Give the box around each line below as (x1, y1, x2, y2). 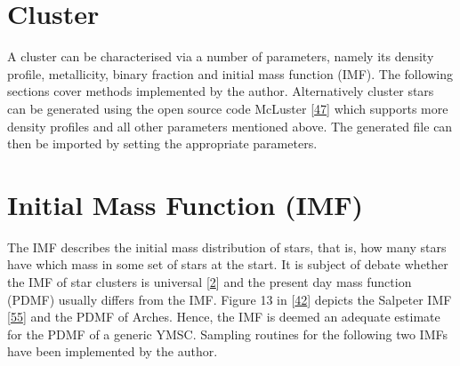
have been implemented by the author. (7, 342, 218, 361)
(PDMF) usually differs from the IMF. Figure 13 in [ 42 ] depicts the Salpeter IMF (7, 290, 452, 308)
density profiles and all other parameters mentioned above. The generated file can (7, 116, 453, 135)
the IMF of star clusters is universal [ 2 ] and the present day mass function (7, 273, 412, 290)
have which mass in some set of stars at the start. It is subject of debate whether (7, 255, 448, 274)
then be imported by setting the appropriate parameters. (7, 134, 318, 153)
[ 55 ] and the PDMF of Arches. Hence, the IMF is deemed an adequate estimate (7, 307, 440, 326)
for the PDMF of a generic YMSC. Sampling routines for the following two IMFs (7, 324, 448, 343)
